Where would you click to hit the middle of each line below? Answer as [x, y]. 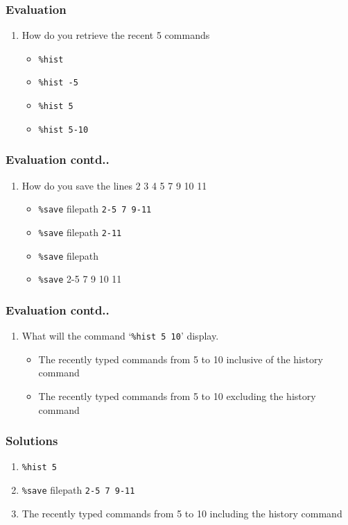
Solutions [32, 441]
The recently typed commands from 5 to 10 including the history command [182, 513]
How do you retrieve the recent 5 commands [116, 35]
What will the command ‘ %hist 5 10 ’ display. [120, 336]
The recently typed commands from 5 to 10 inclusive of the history [181, 359]
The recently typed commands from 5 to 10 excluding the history [177, 395]
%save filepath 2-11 [80, 232]
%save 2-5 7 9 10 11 [80, 279]
